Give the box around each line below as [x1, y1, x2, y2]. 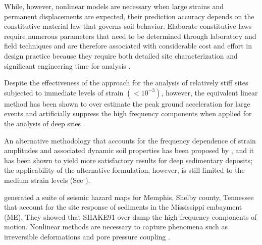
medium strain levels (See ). [4, 174, 90, 185]
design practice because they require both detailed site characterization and [4, 50, 238, 61]
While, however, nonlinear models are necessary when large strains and [4, 1, 224, 11]
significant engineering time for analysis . [4, 60, 131, 71]
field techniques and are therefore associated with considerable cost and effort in [4, 40, 252, 51]
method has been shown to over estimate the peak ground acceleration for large [4, 98, 250, 109]
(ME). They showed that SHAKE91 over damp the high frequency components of [4, 211, 257, 222]
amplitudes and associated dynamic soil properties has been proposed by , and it [4, 145, 254, 156]
